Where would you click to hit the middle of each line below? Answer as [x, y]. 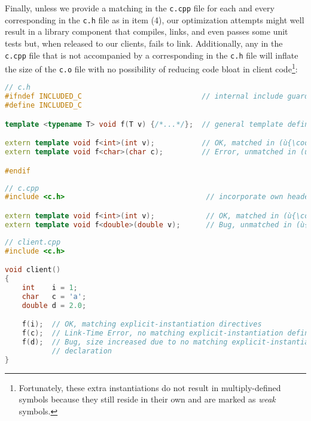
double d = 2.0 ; [54, 305]
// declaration [82, 351]
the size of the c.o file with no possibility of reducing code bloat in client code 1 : [151, 68]
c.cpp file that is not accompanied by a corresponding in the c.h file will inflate [152, 55]
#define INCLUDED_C [43, 106]
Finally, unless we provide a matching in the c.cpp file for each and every [140, 8]
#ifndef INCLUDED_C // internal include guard [157, 97]
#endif [18, 171]
